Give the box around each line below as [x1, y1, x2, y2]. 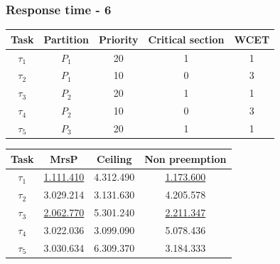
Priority [99, 31, 139, 46]
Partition [43, 31, 90, 46]
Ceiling [97, 151, 132, 166]
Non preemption [144, 151, 227, 166]
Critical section [148, 31, 225, 46]
